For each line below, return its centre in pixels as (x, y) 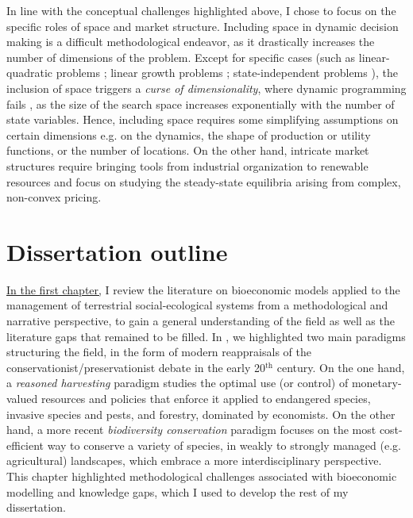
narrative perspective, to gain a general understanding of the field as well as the (201, 321)
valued (22, 398)
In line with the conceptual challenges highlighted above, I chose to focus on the (201, 10)
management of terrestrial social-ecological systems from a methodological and (197, 305)
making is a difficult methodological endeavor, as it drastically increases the (191, 42)
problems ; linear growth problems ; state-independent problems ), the (227, 73)
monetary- (376, 383)
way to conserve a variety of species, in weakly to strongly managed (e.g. (224, 445)
